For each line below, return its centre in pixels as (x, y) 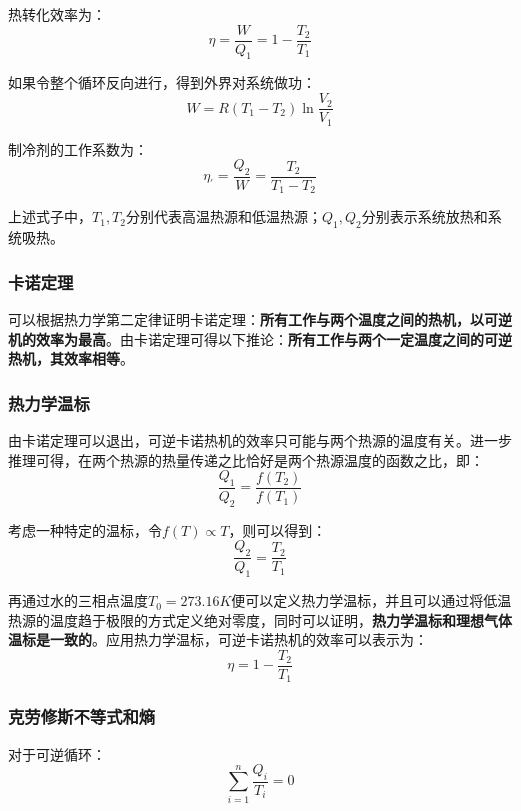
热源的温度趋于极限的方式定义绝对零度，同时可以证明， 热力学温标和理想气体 (260, 619)
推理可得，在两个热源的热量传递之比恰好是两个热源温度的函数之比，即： (246, 459)
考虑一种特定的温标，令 (85, 529)
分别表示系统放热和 (424, 216)
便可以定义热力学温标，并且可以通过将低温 (371, 600)
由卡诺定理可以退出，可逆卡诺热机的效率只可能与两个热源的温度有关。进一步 (260, 440)
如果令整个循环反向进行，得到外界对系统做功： (162, 82)
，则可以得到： (277, 529)
